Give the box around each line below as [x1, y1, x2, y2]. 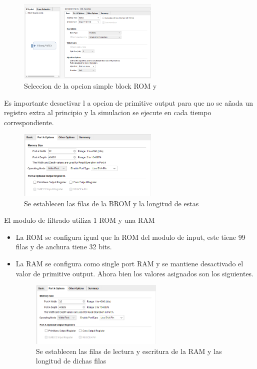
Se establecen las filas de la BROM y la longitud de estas [24, 198, 199, 208]
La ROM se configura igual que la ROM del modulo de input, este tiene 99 [15, 231, 245, 242]
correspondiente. [4, 117, 54, 127]
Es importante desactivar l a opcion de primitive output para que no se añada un [4, 97, 253, 108]
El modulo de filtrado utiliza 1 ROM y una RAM [4, 215, 155, 225]
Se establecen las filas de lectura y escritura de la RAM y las [35, 345, 222, 356]
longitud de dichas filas [35, 355, 106, 366]
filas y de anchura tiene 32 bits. [15, 241, 112, 252]
